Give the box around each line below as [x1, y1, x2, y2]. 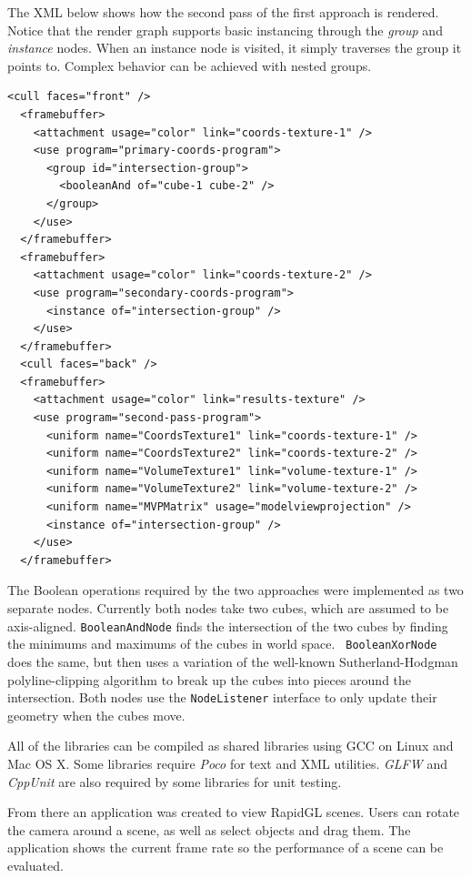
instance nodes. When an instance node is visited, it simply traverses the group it [7, 38, 462, 57]
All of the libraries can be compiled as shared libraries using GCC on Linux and [7, 736, 454, 755]
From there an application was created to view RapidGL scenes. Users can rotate [7, 802, 460, 822]
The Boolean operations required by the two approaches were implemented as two [7, 580, 464, 600]
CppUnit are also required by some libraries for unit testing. [7, 772, 342, 791]
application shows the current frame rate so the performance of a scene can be [7, 838, 444, 857]
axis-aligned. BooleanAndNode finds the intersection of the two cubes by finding [7, 616, 448, 635]
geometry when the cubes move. [7, 705, 185, 724]
